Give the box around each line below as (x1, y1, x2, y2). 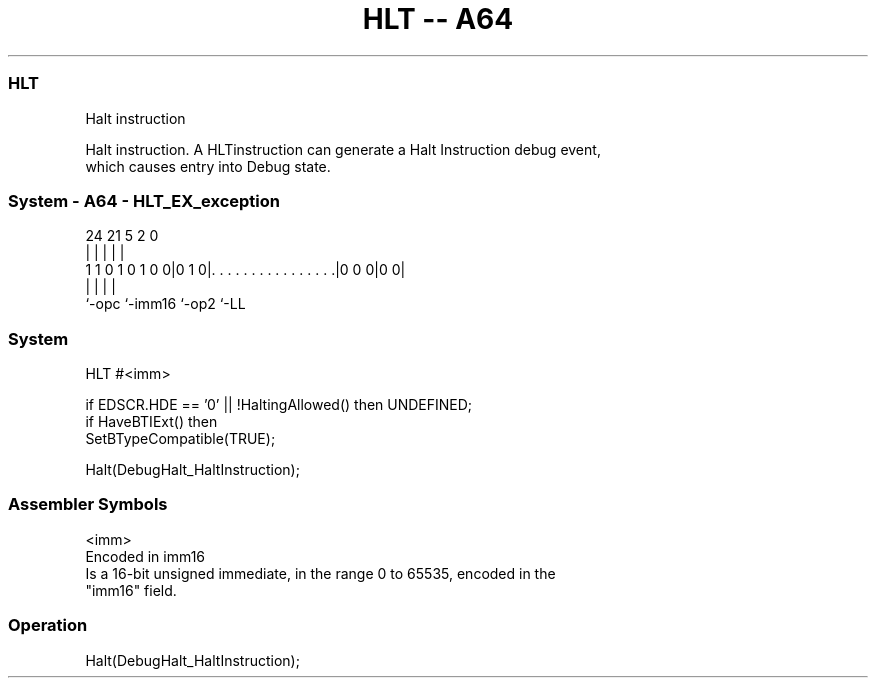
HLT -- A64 (362, 2, 514, 36)
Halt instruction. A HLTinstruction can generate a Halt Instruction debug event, (85, 140, 601, 158)
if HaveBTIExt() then (85, 413, 218, 430)
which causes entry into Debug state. (85, 157, 331, 175)
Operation (8, 615, 88, 636)
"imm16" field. (85, 581, 177, 599)
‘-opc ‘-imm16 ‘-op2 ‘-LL (85, 295, 246, 313)
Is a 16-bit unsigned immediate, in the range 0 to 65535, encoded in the (85, 564, 556, 582)
